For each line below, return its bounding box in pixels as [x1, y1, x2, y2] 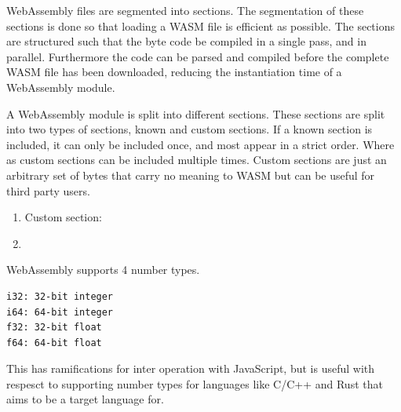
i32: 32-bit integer [6, 290, 114, 302]
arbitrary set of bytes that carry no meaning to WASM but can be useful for [6, 166, 375, 183]
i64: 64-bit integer [6, 306, 114, 318]
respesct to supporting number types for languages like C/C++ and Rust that [6, 375, 383, 392]
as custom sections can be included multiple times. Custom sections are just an [6, 151, 387, 168]
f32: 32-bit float [6, 322, 102, 334]
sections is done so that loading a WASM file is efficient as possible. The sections [6, 17, 395, 34]
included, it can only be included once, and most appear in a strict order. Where [6, 136, 395, 152]
